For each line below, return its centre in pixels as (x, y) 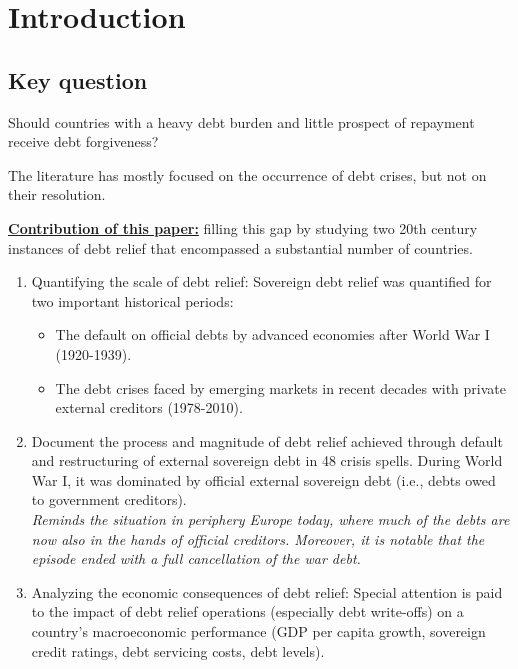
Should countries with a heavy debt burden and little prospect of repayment (241, 121)
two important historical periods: (132, 300)
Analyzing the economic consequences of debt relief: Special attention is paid (267, 591)
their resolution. (57, 194)
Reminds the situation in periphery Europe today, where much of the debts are (270, 519)
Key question (78, 79)
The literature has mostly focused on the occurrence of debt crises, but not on (247, 174)
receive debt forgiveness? (83, 141)
